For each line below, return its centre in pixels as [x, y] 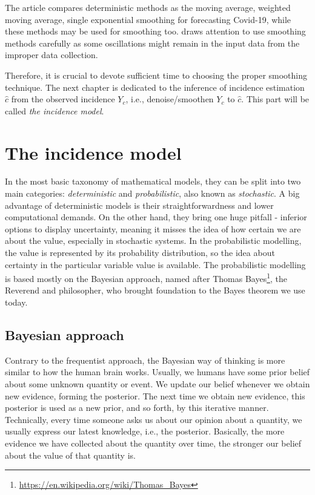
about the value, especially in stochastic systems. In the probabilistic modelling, [153, 241]
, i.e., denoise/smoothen [170, 99]
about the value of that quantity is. [70, 455]
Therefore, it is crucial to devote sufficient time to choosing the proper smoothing [156, 75]
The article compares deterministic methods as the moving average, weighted [148, 7]
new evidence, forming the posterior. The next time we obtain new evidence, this [155, 395]
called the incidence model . [55, 110]
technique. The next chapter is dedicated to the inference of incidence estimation [155, 87]
